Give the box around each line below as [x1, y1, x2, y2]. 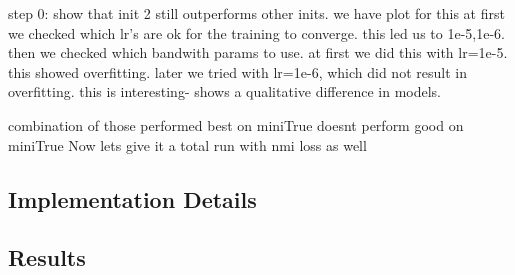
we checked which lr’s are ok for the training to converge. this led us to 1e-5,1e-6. [8, 22, 505, 43]
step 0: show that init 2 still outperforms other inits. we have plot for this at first [8, 3, 505, 23]
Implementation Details [8, 183, 257, 214]
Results [8, 242, 86, 273]
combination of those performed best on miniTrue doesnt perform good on [8, 114, 464, 135]
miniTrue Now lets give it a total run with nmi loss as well [8, 134, 367, 155]
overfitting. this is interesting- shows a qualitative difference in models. [8, 81, 442, 102]
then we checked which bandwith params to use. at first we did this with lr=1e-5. [8, 42, 508, 63]
